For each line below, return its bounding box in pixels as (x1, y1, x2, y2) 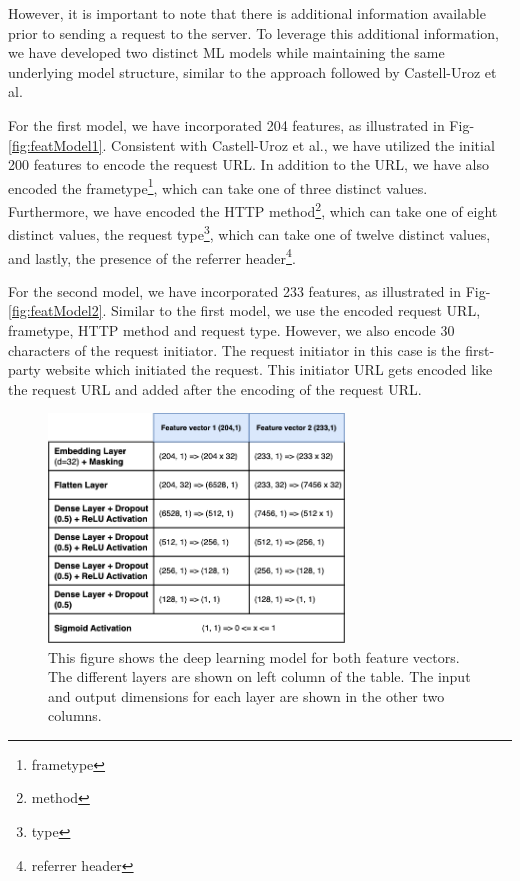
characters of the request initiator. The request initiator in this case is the (8, 339, 461, 360)
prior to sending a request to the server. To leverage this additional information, (8, 22, 499, 43)
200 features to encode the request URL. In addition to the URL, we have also (8, 154, 489, 175)
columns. (48, 705, 102, 726)
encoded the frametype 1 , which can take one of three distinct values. (8, 174, 428, 198)
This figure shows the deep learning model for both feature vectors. (48, 646, 460, 667)
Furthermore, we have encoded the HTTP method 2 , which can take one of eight (8, 198, 498, 221)
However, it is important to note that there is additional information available (8, 3, 486, 23)
